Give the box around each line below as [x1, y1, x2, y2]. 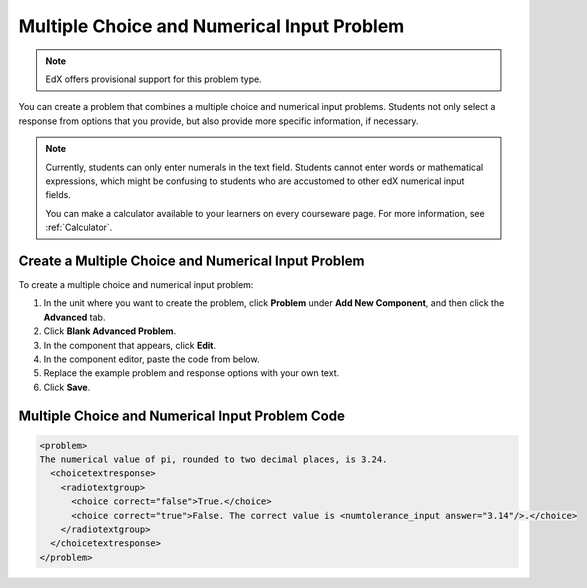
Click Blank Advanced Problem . [43, 325, 177, 337]
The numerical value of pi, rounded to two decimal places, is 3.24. [39, 454, 388, 465]
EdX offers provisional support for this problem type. [45, 73, 262, 85]
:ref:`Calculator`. [45, 221, 113, 234]
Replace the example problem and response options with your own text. [43, 367, 340, 379]
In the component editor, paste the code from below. [43, 353, 260, 365]
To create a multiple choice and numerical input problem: [18, 278, 254, 290]
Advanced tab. [43, 311, 106, 323]
